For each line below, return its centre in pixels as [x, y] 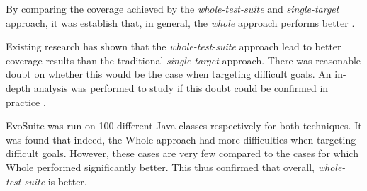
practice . [26, 102]
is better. [67, 181]
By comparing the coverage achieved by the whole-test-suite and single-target [173, 8]
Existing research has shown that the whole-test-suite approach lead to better [174, 46]
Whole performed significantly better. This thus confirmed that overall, [160, 167]
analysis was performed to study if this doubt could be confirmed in [181, 87]
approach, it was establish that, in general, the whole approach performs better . [180, 22]
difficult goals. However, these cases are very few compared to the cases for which [182, 153]
